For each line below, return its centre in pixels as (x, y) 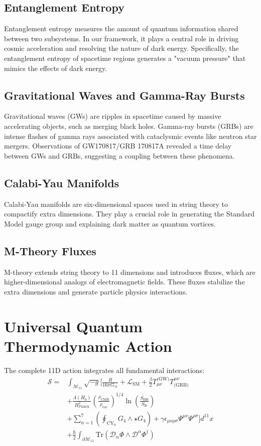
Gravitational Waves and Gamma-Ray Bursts (124, 95)
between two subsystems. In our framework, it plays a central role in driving (121, 38)
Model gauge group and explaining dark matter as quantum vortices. (110, 223)
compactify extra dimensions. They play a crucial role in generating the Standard (129, 214)
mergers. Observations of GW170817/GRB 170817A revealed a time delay (118, 146)
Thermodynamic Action (88, 346)
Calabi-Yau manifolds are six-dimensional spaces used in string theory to (116, 204)
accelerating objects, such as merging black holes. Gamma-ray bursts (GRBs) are (129, 126)
